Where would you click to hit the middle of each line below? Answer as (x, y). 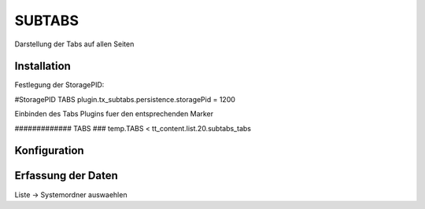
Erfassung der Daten (66, 176)
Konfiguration (49, 150)
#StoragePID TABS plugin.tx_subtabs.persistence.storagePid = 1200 (125, 99)
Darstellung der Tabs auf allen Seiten (74, 44)
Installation (42, 66)
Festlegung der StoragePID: (59, 85)
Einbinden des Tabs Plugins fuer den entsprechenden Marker (114, 114)
